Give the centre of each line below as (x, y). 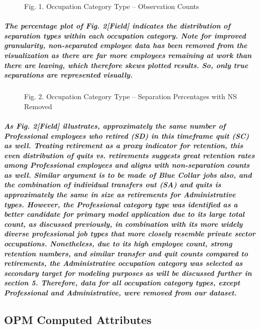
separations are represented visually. (69, 75)
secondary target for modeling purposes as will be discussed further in (128, 273)
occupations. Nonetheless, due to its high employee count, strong (118, 244)
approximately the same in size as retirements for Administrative (120, 195)
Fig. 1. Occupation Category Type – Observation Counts (112, 6)
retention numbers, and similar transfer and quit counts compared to (126, 253)
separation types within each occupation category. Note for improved (125, 35)
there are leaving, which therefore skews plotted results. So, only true (126, 65)
